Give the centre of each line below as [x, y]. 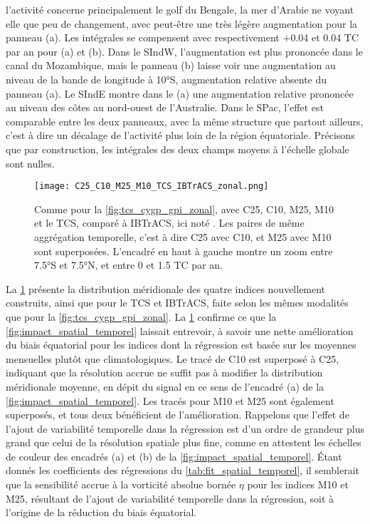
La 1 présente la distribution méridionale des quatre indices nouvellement [166, 288]
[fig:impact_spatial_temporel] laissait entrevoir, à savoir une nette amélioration [180, 330]
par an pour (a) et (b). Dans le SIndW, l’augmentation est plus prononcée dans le [184, 51]
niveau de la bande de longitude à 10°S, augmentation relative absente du [166, 79]
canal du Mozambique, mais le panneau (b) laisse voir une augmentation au [171, 65]
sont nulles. [30, 163]
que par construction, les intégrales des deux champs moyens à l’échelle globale [178, 149]
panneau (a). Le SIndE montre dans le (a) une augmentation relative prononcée [180, 93]
